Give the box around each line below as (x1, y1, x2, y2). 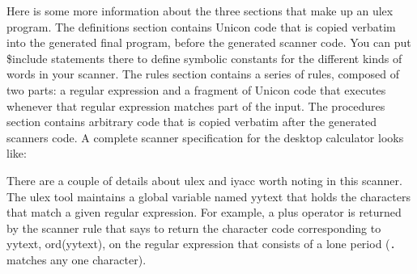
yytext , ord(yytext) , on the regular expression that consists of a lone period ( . (6, 235, 396, 252)
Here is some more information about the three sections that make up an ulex (6, 2, 394, 19)
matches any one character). (6, 251, 147, 268)
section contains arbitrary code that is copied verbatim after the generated (6, 113, 377, 130)
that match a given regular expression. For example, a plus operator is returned (6, 204, 402, 221)
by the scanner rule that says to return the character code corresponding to (6, 219, 381, 236)
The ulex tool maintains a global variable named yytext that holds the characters (6, 188, 411, 204)
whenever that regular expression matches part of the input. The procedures (6, 97, 385, 114)
